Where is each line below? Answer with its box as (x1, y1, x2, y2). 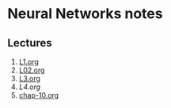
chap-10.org (18, 91, 59, 99)
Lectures (7, 36, 52, 50)
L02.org (18, 65, 45, 75)
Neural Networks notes (7, 5, 163, 23)
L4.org (18, 82, 41, 91)
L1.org (18, 57, 39, 66)
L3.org (18, 74, 41, 83)
